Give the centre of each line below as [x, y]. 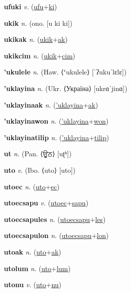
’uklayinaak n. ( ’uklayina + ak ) [51, 104]
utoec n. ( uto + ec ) [32, 186]
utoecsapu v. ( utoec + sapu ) [46, 203]
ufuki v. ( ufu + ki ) [30, 6]
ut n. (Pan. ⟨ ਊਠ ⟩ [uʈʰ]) [38, 154]
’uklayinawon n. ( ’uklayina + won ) [56, 121]
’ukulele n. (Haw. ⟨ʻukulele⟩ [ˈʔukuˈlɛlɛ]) [65, 72]
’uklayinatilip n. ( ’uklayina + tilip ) [56, 137]
